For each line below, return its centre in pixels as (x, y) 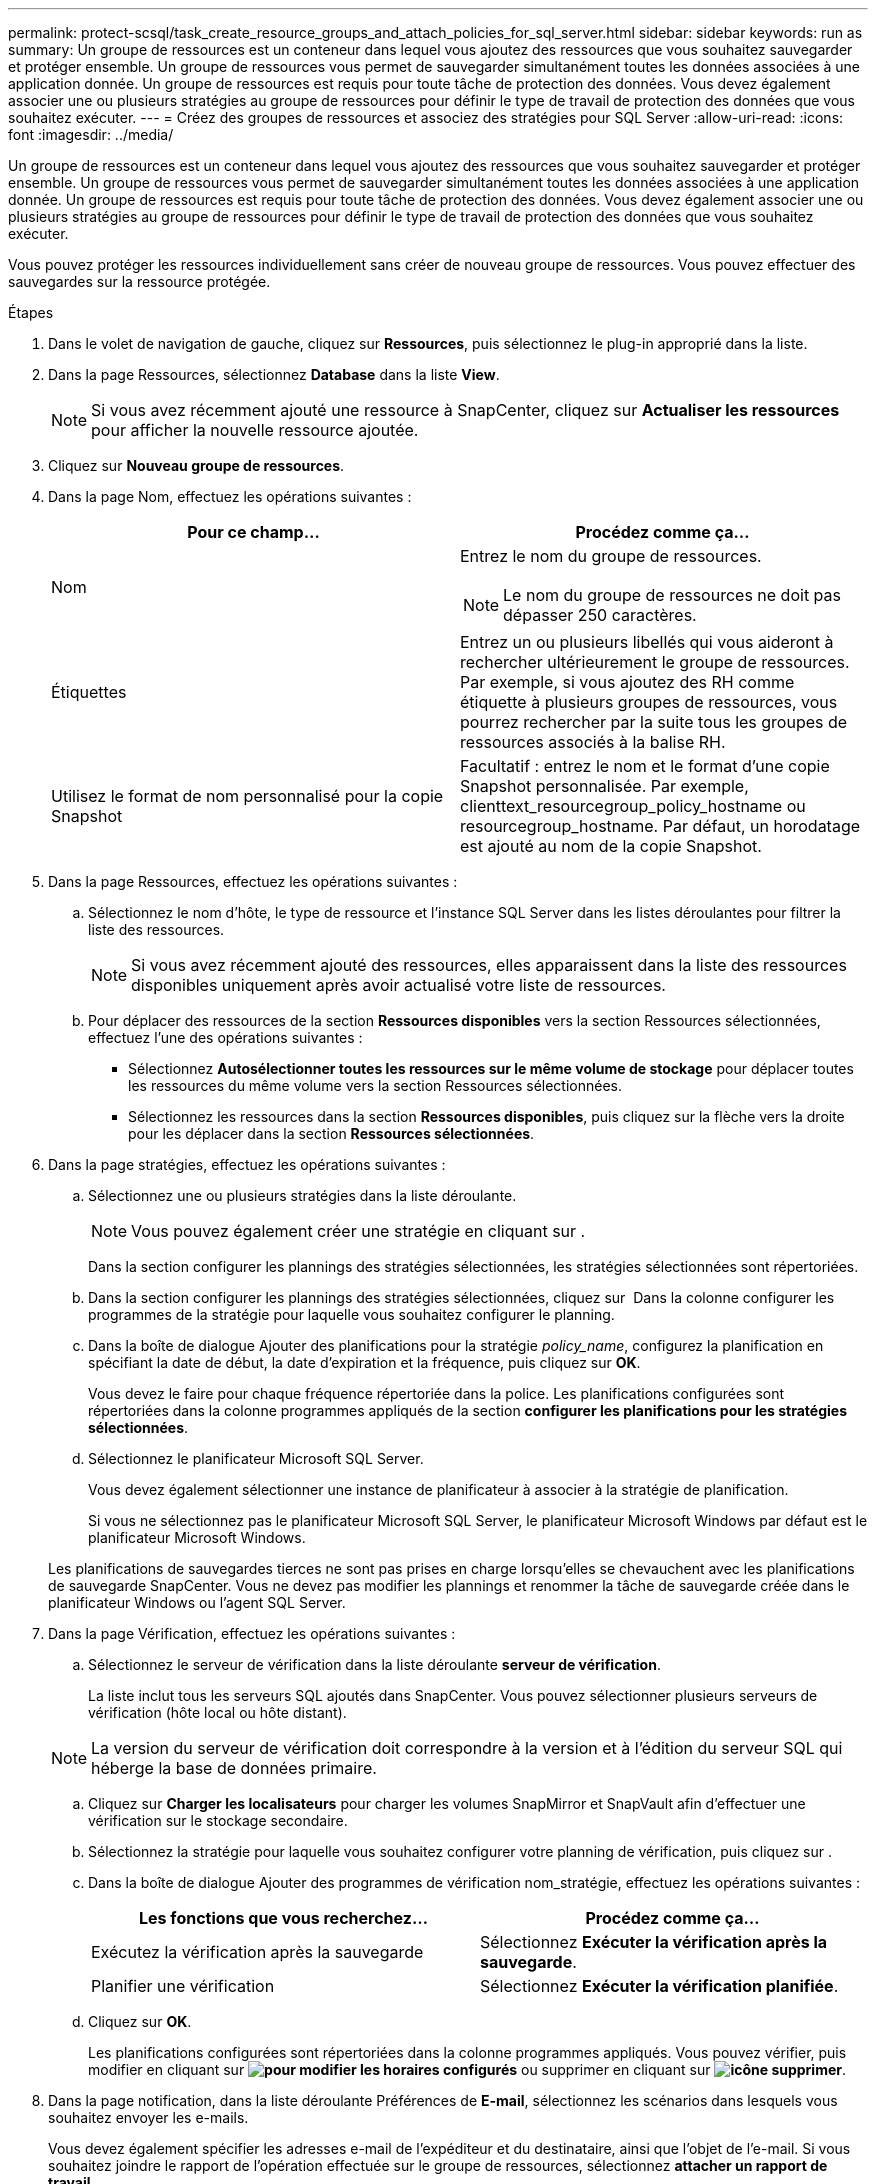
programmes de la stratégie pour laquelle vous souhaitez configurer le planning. (351, 1314)
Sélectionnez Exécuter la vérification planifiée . (659, 1986)
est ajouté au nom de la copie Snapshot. (611, 846)
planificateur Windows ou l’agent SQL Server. (197, 1602)
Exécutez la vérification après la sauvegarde (257, 1952)
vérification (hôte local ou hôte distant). (217, 1712)
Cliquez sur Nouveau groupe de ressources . (196, 465)
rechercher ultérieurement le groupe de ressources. (655, 662)
